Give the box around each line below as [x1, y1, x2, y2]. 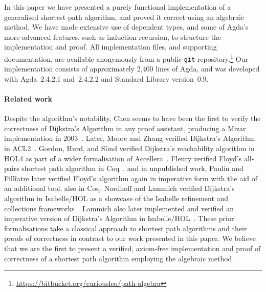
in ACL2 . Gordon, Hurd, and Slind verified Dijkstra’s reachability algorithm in [4, 143, 255, 154]
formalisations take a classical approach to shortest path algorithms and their [4, 223, 247, 233]
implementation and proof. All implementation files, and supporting [4, 41, 217, 52]
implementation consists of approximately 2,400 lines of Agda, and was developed [4, 63, 260, 74]
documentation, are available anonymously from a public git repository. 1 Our [4, 52, 248, 64]
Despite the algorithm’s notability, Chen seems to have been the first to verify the [4, 113, 261, 124]
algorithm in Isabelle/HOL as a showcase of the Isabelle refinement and [4, 193, 229, 204]
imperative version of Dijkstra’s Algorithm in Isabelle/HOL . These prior [4, 213, 234, 224]
